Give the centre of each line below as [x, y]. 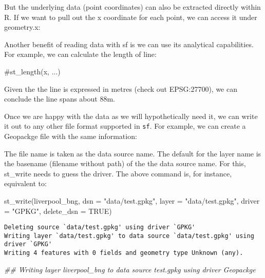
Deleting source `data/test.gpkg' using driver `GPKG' [100, 227]
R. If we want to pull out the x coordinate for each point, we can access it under [131, 17]
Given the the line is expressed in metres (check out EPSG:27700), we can [121, 88]
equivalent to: [25, 183]
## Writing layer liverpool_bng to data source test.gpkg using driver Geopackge [130, 269]
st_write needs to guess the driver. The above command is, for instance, [118, 173]
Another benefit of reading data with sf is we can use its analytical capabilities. [129, 44]
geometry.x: [22, 27]
